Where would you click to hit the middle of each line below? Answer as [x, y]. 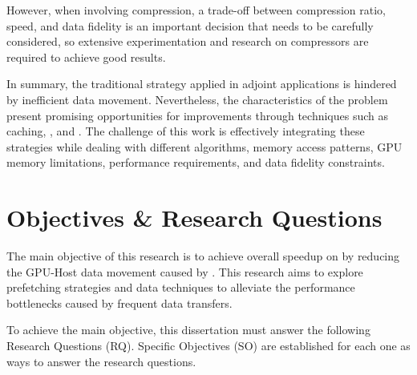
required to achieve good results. [86, 56]
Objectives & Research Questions [194, 218]
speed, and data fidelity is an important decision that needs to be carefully [190, 25]
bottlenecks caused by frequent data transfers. [119, 302]
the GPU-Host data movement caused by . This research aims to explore [185, 271]
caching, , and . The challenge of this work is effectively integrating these [186, 131]
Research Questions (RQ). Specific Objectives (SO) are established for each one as [208, 346]
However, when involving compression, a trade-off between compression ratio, [196, 10]
